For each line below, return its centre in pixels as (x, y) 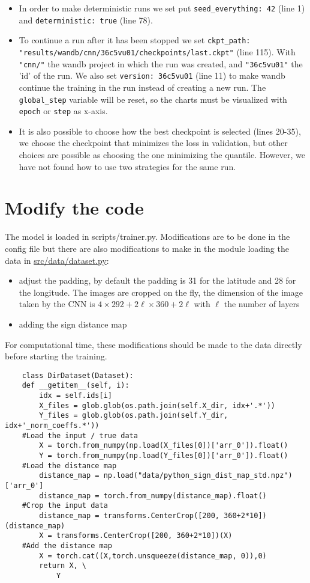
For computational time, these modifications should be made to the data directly (154, 344)
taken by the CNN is (57, 304)
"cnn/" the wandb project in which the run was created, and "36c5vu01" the (161, 63)
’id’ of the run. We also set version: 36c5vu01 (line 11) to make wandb (152, 75)
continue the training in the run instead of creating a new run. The (142, 87)
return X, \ (63, 566)
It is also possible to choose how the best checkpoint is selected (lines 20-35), (160, 131)
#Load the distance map (69, 465)
